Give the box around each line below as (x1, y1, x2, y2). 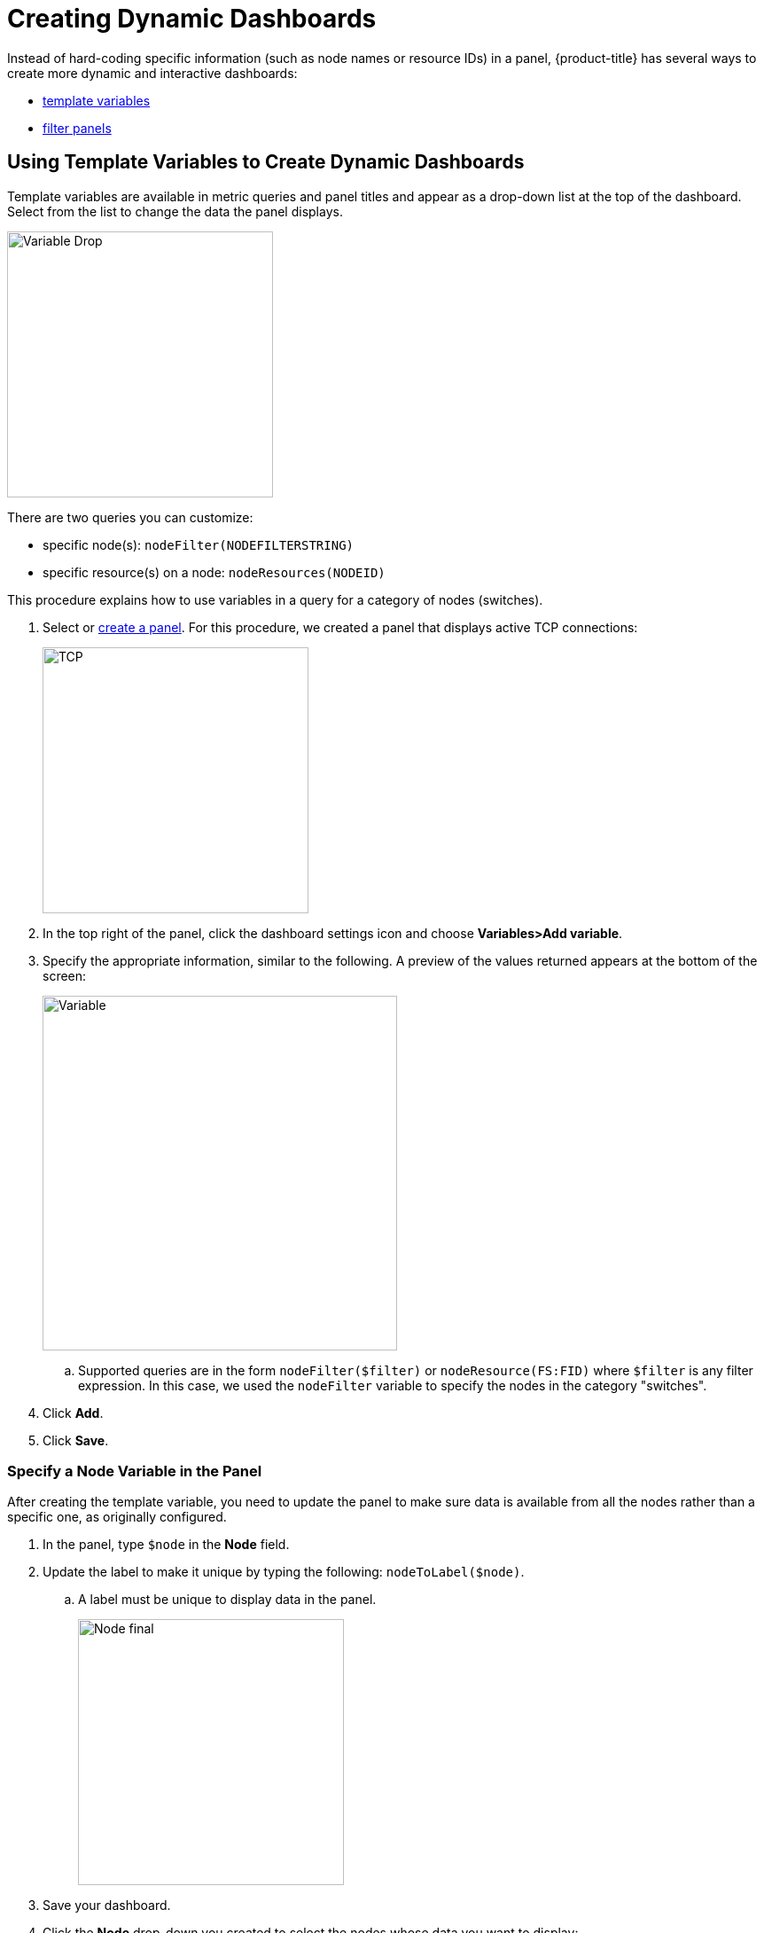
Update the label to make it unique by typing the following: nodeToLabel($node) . (43, 1564, 525, 1580)
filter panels (43, 120, 112, 136)
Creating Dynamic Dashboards (7, 4, 377, 34)
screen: (43, 967, 87, 983)
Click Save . (43, 1432, 109, 1448)
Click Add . (43, 1405, 104, 1420)
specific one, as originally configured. (7, 1509, 227, 1525)
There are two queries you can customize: (7, 509, 253, 525)
